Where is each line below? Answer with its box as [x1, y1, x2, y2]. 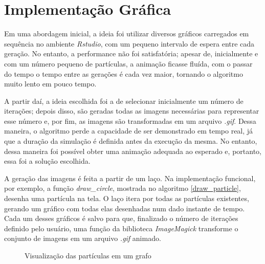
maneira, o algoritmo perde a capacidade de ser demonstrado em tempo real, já [4, 125, 253, 136]
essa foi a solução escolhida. [4, 156, 91, 166]
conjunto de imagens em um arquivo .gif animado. [4, 233, 161, 244]
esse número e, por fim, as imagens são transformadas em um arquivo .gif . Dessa [4, 115, 256, 126]
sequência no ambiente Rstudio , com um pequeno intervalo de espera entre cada [4, 38, 255, 49]
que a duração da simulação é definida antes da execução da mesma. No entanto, [4, 136, 257, 146]
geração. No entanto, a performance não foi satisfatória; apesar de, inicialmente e [4, 48, 258, 59]
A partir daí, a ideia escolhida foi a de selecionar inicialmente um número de [4, 95, 244, 106]
